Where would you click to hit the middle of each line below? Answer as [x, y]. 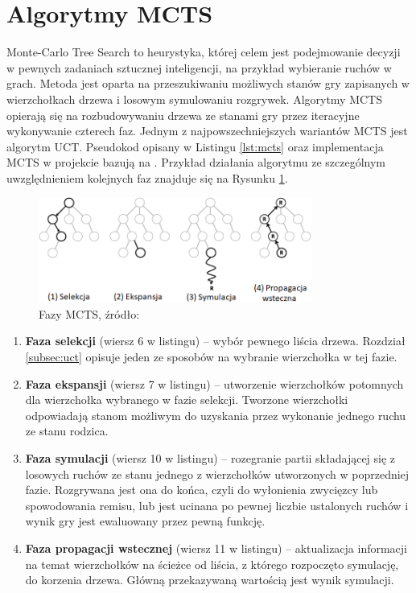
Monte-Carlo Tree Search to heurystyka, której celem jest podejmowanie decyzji [204, 52]
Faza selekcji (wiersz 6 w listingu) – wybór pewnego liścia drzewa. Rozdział [215, 341]
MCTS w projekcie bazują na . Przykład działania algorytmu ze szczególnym [196, 162]
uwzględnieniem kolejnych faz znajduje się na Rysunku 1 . [147, 177]
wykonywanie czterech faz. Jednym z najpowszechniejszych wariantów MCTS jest [207, 131]
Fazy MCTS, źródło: [89, 313]
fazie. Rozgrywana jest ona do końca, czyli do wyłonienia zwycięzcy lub [202, 490]
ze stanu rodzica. [67, 431]
